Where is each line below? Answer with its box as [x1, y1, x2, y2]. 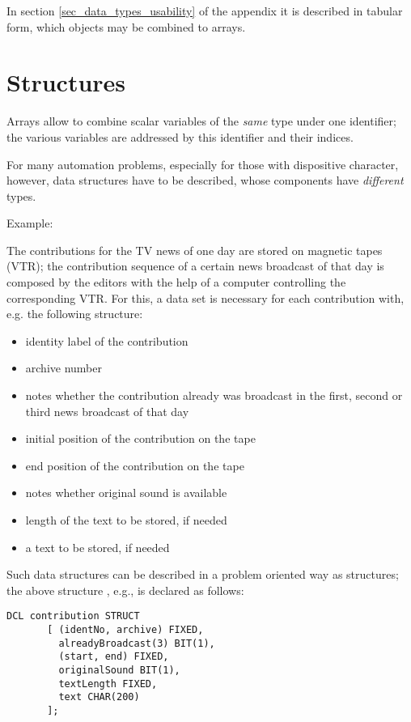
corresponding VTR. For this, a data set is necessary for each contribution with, [6, 289, 405, 306]
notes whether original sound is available [25, 484, 227, 501]
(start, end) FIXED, [58, 651, 169, 663]
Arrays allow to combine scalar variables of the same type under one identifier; [6, 113, 396, 130]
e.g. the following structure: [6, 305, 143, 322]
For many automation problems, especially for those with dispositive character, [6, 155, 399, 172]
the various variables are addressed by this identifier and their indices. [6, 128, 354, 145]
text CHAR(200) [58, 691, 140, 703]
